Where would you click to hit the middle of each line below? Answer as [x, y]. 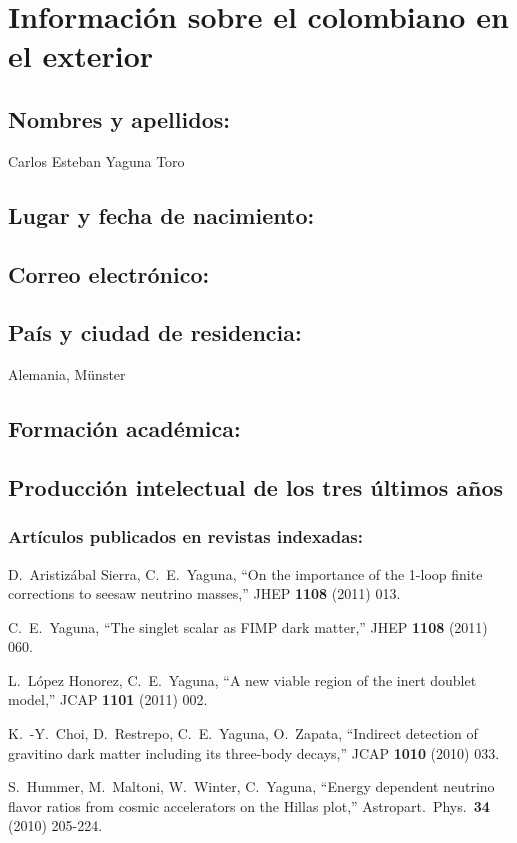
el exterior [81, 55]
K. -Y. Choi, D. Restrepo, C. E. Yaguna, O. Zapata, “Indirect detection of [243, 733]
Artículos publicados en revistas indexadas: [185, 536]
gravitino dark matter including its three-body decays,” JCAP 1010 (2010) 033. [254, 752]
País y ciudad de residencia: [155, 332]
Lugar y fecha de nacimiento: [161, 214]
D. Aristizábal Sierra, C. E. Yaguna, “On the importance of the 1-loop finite [245, 573]
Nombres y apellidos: [119, 118]
